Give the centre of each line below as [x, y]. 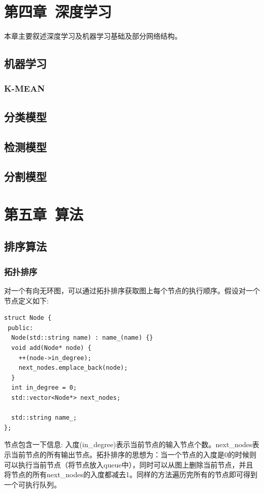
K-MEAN [25, 88]
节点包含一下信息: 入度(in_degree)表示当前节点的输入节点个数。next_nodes [128, 444]
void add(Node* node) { [51, 348]
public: [21, 328]
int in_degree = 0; [44, 388]
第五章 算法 [44, 214]
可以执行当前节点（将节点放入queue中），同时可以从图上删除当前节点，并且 [129, 464]
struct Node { [28, 318]
